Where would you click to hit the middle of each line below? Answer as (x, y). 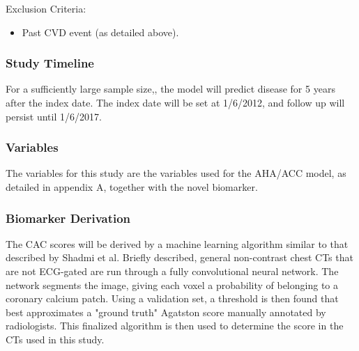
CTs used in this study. (55, 339)
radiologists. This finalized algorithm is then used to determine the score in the (175, 326)
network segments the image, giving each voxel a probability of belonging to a (172, 284)
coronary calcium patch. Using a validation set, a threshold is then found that (172, 298)
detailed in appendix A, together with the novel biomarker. (132, 187)
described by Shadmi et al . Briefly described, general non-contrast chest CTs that (179, 257)
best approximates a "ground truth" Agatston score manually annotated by (166, 312)
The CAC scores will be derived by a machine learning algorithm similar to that (177, 243)
